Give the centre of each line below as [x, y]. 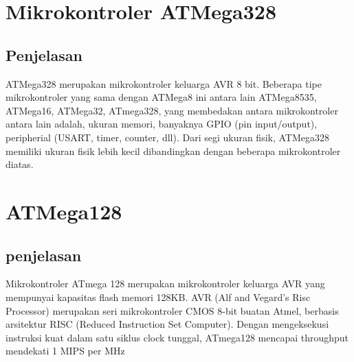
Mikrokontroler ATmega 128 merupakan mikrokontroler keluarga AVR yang [165, 283]
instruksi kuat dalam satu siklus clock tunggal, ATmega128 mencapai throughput [177, 337]
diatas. [20, 164]
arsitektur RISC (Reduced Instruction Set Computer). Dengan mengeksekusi [167, 324]
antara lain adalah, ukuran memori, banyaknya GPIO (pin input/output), [162, 124]
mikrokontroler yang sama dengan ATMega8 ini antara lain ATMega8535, [161, 97]
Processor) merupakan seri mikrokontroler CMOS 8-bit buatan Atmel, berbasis [172, 310]
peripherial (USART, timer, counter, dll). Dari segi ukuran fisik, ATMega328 [168, 137]
